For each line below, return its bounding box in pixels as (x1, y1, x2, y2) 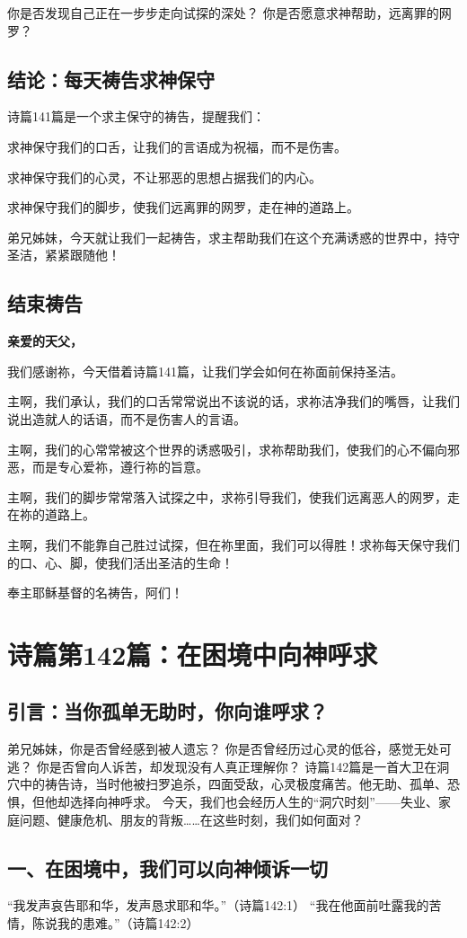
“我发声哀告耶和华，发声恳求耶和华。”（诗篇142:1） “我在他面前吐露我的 (7, 896, 429, 915)
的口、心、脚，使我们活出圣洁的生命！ (7, 553, 233, 571)
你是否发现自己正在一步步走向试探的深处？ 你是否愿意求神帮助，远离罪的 (7, 4, 439, 22)
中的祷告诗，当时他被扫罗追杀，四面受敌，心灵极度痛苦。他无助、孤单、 (19, 774, 447, 793)
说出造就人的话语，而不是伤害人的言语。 (7, 409, 246, 428)
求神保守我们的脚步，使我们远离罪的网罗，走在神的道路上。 (7, 198, 359, 217)
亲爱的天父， (7, 332, 83, 350)
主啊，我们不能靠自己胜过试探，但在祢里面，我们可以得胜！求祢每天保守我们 (7, 535, 460, 553)
